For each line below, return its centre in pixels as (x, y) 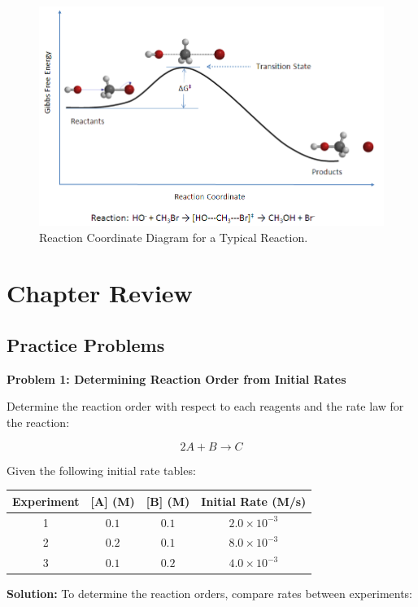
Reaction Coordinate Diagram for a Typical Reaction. (174, 237)
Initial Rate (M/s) (254, 501)
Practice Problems (86, 345)
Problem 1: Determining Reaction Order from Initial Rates (176, 378)
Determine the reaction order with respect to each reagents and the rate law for (205, 406)
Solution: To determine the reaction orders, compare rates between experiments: (210, 594)
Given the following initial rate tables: (101, 470)
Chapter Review (100, 293)
